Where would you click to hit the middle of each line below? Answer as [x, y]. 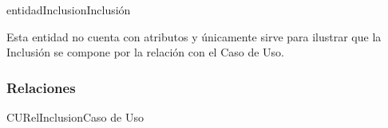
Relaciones [41, 87]
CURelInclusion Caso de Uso [75, 117]
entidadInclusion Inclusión [69, 10]
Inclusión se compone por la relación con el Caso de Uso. [146, 52]
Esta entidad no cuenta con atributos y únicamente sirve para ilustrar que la [194, 36]
